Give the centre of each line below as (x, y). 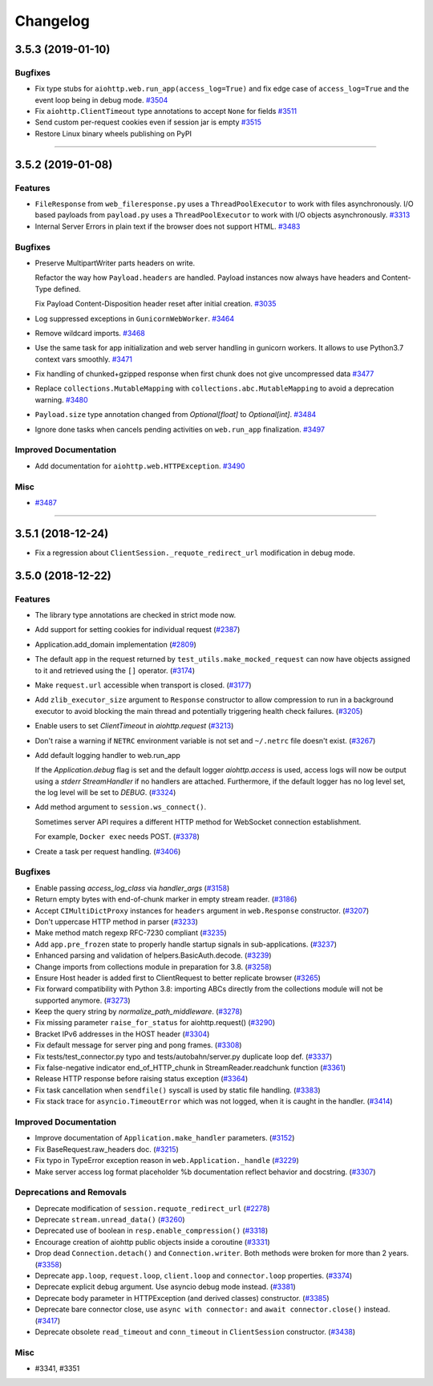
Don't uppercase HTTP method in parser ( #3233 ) (116, 922)
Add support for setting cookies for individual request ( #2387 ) (138, 630)
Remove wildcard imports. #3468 (90, 333)
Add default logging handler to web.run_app (107, 755)
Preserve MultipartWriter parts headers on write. (115, 263)
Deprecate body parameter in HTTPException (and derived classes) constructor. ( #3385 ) (182, 1298)
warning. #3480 (61, 399)
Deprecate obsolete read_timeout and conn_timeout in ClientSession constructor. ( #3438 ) (195, 1331)
